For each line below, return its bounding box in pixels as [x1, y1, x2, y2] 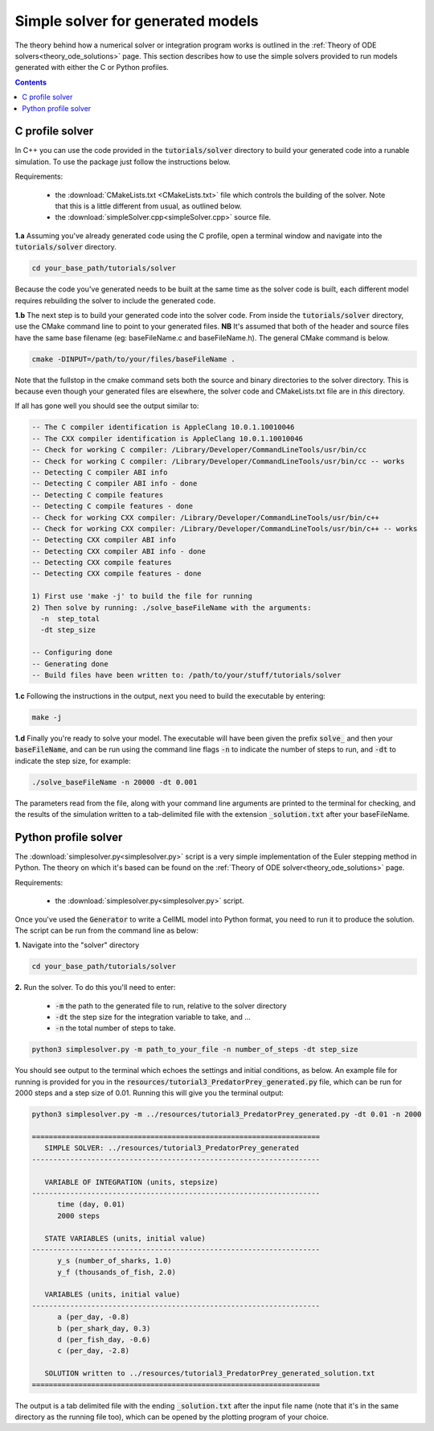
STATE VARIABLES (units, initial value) [44, 1234, 207, 1243]
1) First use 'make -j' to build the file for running [31, 592, 252, 601]
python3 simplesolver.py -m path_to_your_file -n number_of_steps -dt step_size [31, 1045, 358, 1054]
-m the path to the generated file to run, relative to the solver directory [55, 1000, 287, 1010]
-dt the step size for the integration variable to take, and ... [55, 1012, 251, 1022]
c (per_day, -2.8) [57, 1346, 130, 1355]
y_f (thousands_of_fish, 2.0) [57, 1268, 177, 1276]
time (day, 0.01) [57, 1200, 126, 1209]
